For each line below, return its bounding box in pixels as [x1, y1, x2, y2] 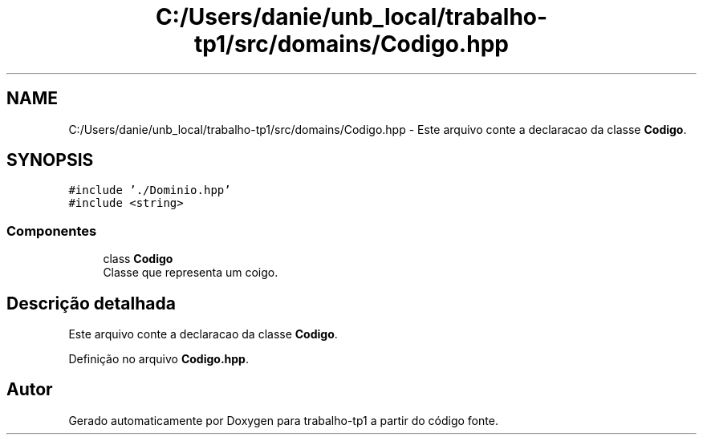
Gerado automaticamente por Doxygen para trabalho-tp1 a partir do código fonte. [68, 413, 498, 427]
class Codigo [103, 252, 173, 266]
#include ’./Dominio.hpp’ [68, 184, 231, 197]
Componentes [6, 222, 97, 239]
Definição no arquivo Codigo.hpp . [68, 352, 249, 366]
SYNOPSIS [6, 150, 94, 171]
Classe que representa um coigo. [103, 265, 278, 280]
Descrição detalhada [6, 293, 176, 314]
